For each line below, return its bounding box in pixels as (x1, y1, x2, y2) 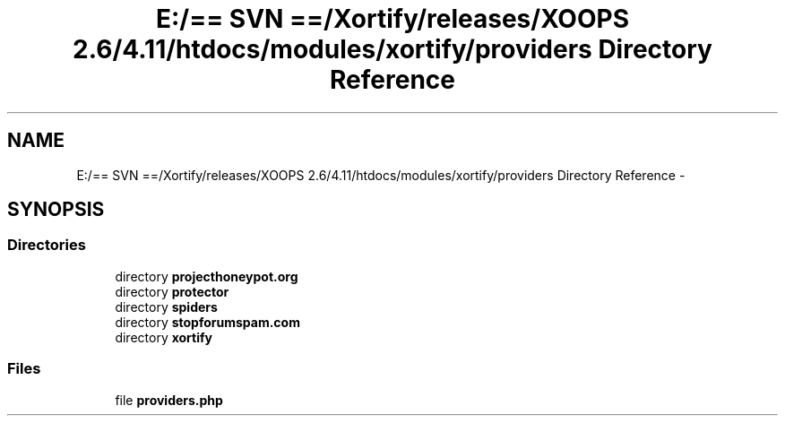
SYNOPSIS (7, 198, 105, 221)
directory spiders (115, 298, 218, 315)
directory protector (115, 283, 229, 299)
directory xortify (115, 329, 213, 345)
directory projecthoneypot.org (115, 268, 298, 284)
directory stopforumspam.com (115, 314, 300, 330)
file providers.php (115, 392, 223, 408)
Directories (7, 236, 86, 255)
